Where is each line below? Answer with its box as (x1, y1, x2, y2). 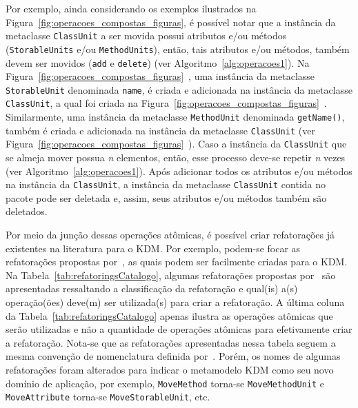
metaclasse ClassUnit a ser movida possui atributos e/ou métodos (6, 28, 287, 43)
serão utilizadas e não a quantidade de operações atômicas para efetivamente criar (6, 322, 352, 336)
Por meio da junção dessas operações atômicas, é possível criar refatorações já (6, 227, 335, 242)
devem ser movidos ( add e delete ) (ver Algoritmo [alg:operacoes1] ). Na (6, 55, 310, 70)
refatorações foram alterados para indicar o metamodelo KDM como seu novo (6, 363, 334, 376)
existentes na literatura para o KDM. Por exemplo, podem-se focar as (6, 241, 301, 255)
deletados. (6, 204, 48, 218)
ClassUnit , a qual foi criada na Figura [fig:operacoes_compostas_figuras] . (6, 96, 327, 110)
